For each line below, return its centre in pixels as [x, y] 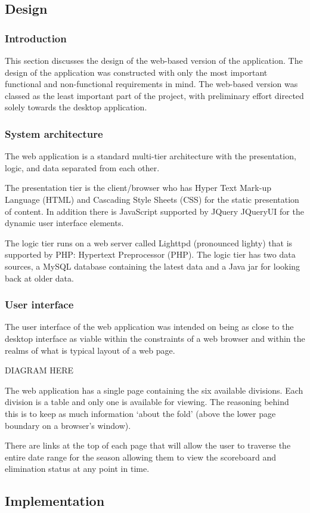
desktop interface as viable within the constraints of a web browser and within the [155, 338]
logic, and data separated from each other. [82, 167]
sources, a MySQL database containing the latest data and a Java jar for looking [153, 266]
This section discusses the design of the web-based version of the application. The [154, 60]
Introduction [36, 38]
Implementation [55, 501]
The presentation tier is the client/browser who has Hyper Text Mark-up [138, 188]
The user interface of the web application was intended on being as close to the [149, 327]
